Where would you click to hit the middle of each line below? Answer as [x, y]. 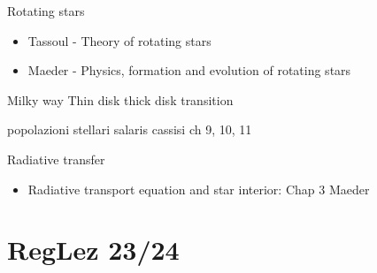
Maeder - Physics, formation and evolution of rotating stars [189, 70]
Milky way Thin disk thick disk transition [120, 99]
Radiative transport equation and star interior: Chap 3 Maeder [199, 189]
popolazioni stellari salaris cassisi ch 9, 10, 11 [130, 129]
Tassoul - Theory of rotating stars [119, 40]
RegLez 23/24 [93, 250]
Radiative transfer [56, 159]
